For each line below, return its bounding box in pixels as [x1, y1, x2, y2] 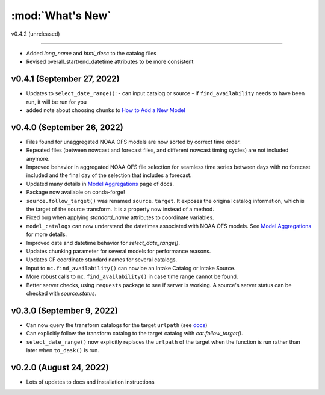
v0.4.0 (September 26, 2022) [11, 122, 123, 132]
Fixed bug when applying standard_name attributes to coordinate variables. [26, 214, 214, 221]
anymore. [26, 155, 50, 162]
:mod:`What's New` [11, 9, 111, 22]
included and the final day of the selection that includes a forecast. [26, 172, 192, 179]
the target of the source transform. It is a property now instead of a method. [26, 205, 215, 213]
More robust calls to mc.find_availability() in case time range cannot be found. [26, 273, 238, 280]
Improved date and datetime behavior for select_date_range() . [26, 239, 181, 246]
